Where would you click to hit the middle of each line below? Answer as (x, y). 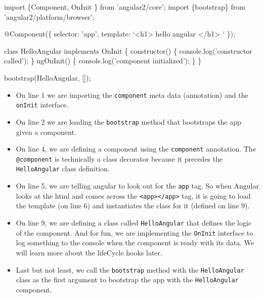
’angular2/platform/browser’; (49, 16)
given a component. (46, 132)
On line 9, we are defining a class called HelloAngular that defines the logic (134, 222)
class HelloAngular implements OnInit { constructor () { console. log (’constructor (128, 50)
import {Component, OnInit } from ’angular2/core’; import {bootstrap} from (125, 7)
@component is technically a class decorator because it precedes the (119, 158)
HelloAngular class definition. (63, 169)
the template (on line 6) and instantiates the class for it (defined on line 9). (133, 206)
